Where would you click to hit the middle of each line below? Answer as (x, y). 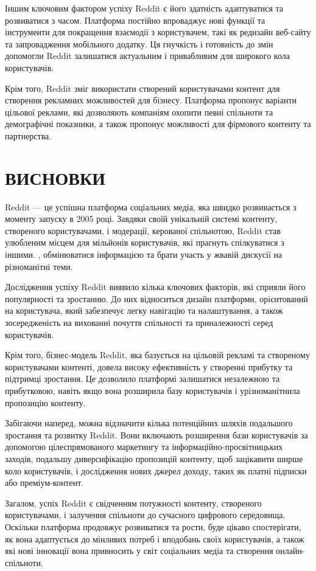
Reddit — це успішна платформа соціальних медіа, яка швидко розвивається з (151, 206)
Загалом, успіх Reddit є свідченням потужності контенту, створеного (133, 503)
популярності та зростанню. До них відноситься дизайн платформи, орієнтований (156, 298)
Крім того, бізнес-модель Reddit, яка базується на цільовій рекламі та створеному (157, 355)
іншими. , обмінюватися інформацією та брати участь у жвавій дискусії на (144, 254)
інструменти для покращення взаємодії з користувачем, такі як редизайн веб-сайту (158, 32)
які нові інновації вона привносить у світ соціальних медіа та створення (139, 551)
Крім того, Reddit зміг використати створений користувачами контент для (142, 88)
